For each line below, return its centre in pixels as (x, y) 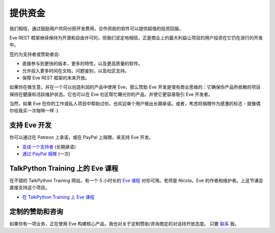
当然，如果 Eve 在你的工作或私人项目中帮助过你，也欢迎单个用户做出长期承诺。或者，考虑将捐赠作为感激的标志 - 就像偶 (135, 104)
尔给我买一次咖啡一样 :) (34, 111)
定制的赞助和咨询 (36, 211)
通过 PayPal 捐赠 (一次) (46, 154)
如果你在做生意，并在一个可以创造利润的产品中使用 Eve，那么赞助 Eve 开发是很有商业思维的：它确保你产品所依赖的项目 (135, 87)
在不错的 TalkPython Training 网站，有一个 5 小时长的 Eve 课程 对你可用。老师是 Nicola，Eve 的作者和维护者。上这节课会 (136, 181)
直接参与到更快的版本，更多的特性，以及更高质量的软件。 (82, 64)
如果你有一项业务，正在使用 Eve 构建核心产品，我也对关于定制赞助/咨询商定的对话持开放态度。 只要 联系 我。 (124, 223)
